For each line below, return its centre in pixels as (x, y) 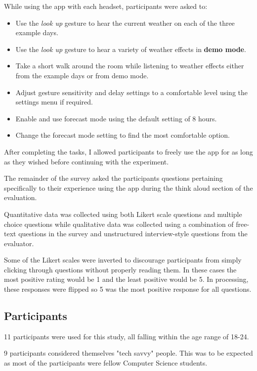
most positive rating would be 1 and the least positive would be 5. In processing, (126, 279)
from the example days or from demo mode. (82, 75)
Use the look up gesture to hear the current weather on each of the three (125, 23)
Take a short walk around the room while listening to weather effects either (130, 66)
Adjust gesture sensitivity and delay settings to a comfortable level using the (132, 92)
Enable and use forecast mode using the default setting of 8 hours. (116, 118)
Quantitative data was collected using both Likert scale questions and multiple (123, 214)
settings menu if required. (54, 102)
